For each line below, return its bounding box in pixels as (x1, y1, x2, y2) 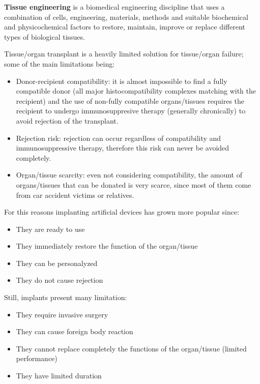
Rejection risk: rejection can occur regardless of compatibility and (16, 132, 221, 143)
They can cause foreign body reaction (16, 326, 133, 337)
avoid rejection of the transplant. (16, 115, 119, 126)
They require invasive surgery (16, 309, 108, 319)
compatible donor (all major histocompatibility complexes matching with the (16, 85, 256, 96)
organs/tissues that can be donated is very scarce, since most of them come (16, 179, 251, 190)
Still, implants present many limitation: (4, 292, 127, 303)
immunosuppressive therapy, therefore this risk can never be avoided (16, 142, 229, 153)
